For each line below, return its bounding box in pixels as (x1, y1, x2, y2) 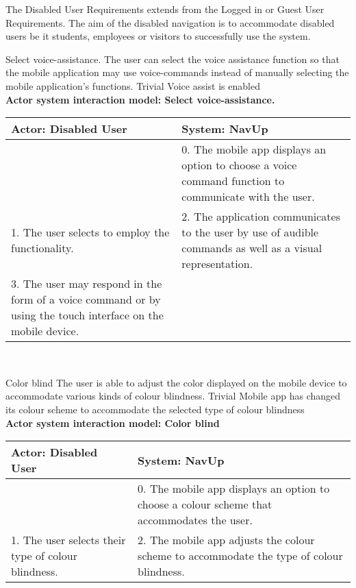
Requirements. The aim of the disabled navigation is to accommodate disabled (5, 15, 335, 29)
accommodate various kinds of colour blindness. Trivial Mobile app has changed (5, 389, 341, 403)
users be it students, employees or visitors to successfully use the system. (5, 29, 311, 43)
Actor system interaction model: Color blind (5, 415, 220, 430)
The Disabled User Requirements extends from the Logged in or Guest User (5, 2, 325, 16)
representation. (181, 256, 253, 272)
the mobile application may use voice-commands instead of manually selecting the (5, 65, 349, 79)
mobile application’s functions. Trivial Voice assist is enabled (5, 78, 260, 93)
